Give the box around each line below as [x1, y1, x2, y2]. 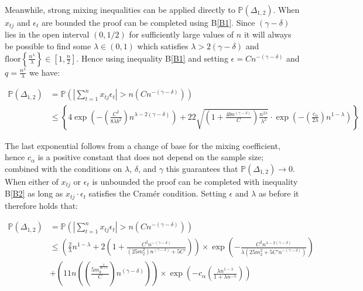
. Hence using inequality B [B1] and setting [76, 52, 228, 64]
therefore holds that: [5, 199, 78, 211]
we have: [29, 66, 60, 78]
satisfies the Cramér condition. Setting [88, 187, 227, 199]
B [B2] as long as [5, 187, 63, 199]
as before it [258, 187, 299, 199]
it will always [244, 28, 292, 40]
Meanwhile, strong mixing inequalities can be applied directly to [5, 4, 235, 15]
